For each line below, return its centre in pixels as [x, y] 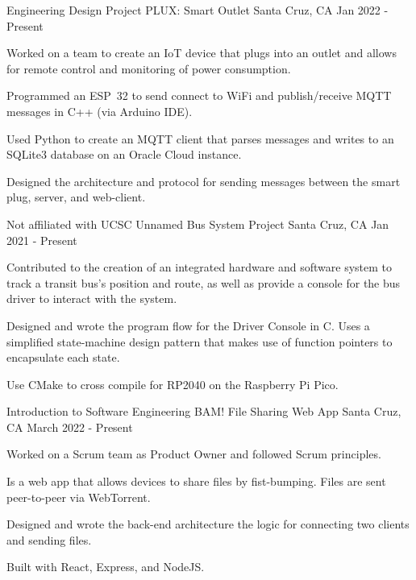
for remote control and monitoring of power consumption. [149, 68]
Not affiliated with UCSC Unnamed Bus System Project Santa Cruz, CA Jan [198, 224]
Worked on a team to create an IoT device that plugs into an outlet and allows [202, 53]
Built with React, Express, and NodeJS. [106, 567]
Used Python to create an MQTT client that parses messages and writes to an [200, 138]
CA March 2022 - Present [70, 427]
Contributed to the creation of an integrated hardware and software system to [200, 267]
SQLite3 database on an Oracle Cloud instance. [124, 154]
